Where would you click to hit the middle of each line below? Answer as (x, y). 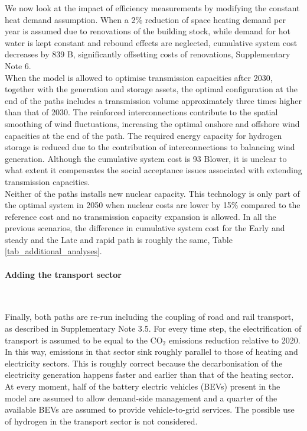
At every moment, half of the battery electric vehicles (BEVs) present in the (143, 386)
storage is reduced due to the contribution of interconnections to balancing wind (150, 147)
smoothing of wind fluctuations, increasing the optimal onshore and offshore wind (152, 123)
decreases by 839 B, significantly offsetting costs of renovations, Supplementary (148, 54)
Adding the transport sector (63, 274)
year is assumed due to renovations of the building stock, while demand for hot (148, 31)
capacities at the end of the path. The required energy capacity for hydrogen (143, 135)
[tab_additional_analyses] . (53, 251)
